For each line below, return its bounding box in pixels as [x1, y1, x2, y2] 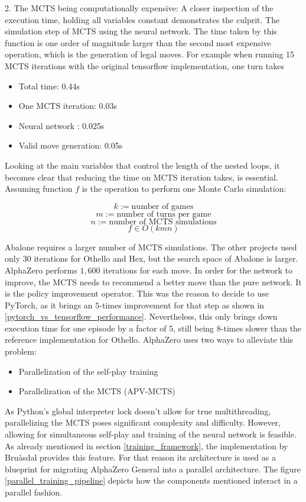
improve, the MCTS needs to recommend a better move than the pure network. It [5, 275, 302, 288]
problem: [5, 345, 37, 358]
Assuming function [5, 182, 73, 195]
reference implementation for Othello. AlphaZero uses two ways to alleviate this [5, 333, 294, 346]
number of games [131, 202, 194, 211]
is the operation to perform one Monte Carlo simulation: [82, 182, 287, 195]
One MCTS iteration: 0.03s [18, 99, 117, 112]
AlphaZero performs [5, 263, 77, 276]
